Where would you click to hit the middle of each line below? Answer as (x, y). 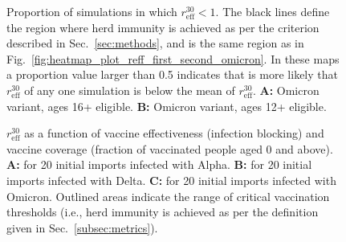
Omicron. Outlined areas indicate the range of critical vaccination (168, 196)
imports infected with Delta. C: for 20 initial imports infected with (171, 180)
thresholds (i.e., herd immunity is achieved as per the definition (163, 212)
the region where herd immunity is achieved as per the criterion (163, 27)
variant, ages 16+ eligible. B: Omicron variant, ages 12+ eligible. (167, 106)
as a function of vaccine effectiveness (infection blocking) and (174, 133)
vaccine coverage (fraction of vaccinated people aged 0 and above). (170, 148)
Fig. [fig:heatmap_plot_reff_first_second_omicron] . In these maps (173, 58)
